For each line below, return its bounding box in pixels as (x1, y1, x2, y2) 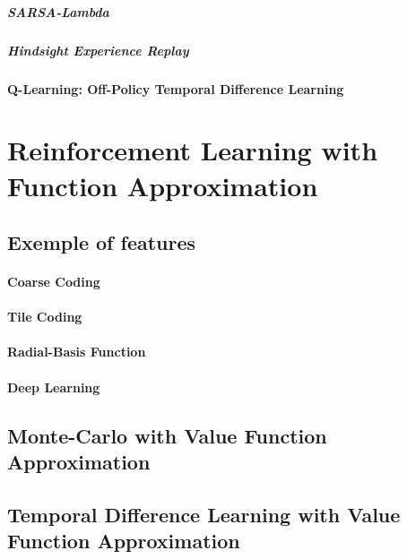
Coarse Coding (7, 272, 100, 291)
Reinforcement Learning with (7, 132, 378, 168)
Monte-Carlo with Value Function (7, 421, 327, 449)
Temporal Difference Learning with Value (7, 500, 401, 528)
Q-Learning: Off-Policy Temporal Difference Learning (7, 79, 344, 98)
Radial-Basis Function (7, 342, 146, 361)
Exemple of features (7, 228, 196, 256)
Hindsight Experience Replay (7, 40, 189, 59)
